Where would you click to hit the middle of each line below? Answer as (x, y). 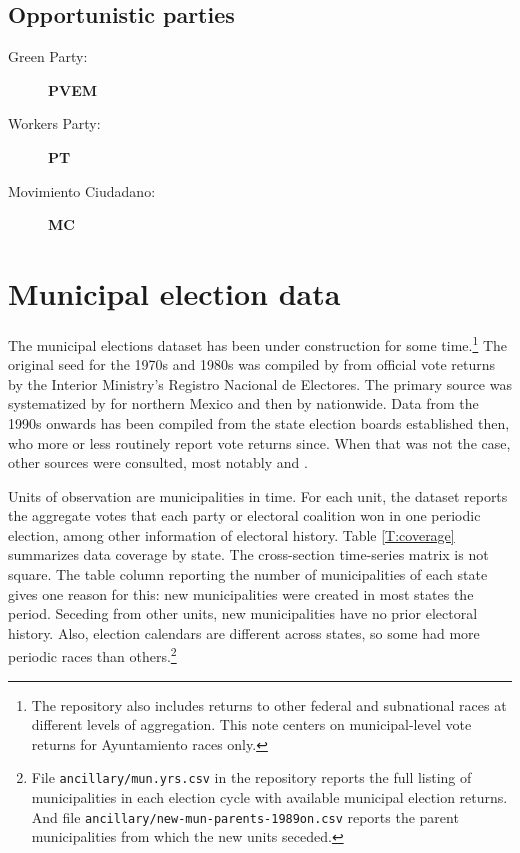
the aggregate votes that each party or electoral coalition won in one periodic (244, 515)
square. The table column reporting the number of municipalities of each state (248, 574)
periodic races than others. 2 (92, 655)
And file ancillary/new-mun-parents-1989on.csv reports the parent (245, 816)
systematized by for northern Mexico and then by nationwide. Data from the (243, 403)
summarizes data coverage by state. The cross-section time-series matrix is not (248, 554)
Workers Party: (54, 123)
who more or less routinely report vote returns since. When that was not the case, (259, 442)
